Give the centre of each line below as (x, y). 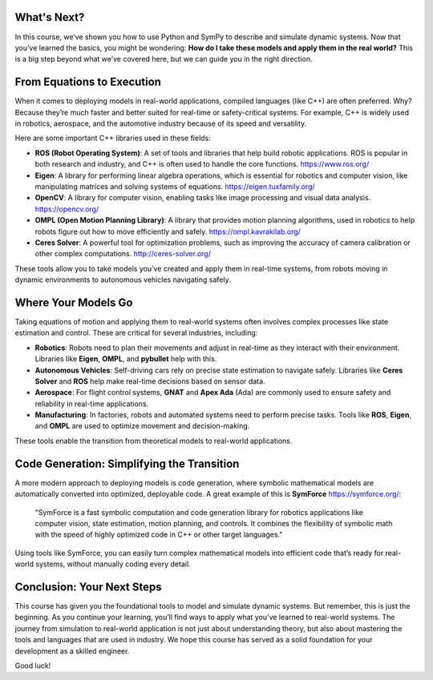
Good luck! (33, 666)
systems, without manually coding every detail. (113, 564)
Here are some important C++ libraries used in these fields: (113, 138)
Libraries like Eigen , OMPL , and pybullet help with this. (126, 359)
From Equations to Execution (88, 82)
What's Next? (50, 17)
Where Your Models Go (74, 302)
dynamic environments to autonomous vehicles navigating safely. (123, 280)
